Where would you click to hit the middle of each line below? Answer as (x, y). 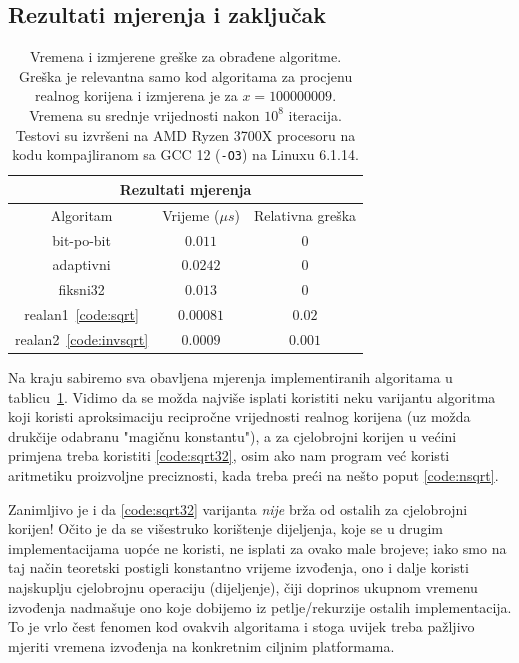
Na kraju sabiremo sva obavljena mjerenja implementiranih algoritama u (230, 376)
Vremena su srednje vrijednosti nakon (144, 114)
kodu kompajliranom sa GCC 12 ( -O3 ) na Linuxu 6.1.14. (185, 154)
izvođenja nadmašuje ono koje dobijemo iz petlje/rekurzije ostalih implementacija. (260, 606)
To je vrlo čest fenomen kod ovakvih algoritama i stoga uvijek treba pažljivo (241, 626)
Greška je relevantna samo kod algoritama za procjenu (185, 75)
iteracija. (315, 114)
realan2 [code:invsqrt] (82, 338)
